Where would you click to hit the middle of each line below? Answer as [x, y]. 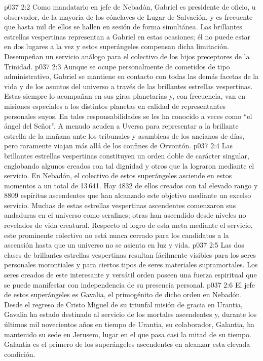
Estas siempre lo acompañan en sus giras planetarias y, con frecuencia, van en [125, 96]
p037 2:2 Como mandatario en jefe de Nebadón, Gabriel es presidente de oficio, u [130, 7]
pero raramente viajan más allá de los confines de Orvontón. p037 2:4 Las [118, 146]
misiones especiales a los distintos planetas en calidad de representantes [115, 106]
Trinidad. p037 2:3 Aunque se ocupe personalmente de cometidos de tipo [117, 66]
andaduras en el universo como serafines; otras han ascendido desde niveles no [125, 215]
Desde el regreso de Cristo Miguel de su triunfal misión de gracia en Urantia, [123, 304]
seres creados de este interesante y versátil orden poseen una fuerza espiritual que [130, 275]
